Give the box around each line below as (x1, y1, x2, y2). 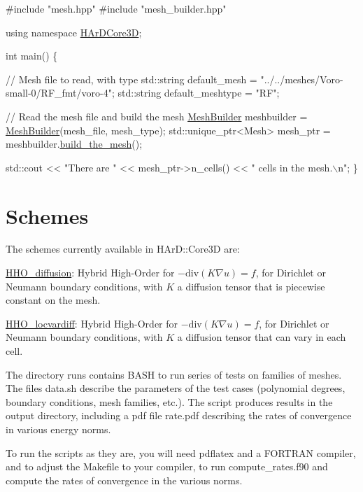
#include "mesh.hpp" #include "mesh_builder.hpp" (6, 1, 227, 15)
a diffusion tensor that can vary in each (177, 330, 346, 344)
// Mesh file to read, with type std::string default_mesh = (6, 71, 257, 86)
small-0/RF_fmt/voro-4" (6, 85, 112, 100)
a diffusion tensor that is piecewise (177, 279, 325, 293)
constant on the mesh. (6, 293, 101, 307)
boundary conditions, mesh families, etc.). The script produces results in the (6, 394, 333, 409)
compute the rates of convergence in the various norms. (6, 472, 243, 487)
